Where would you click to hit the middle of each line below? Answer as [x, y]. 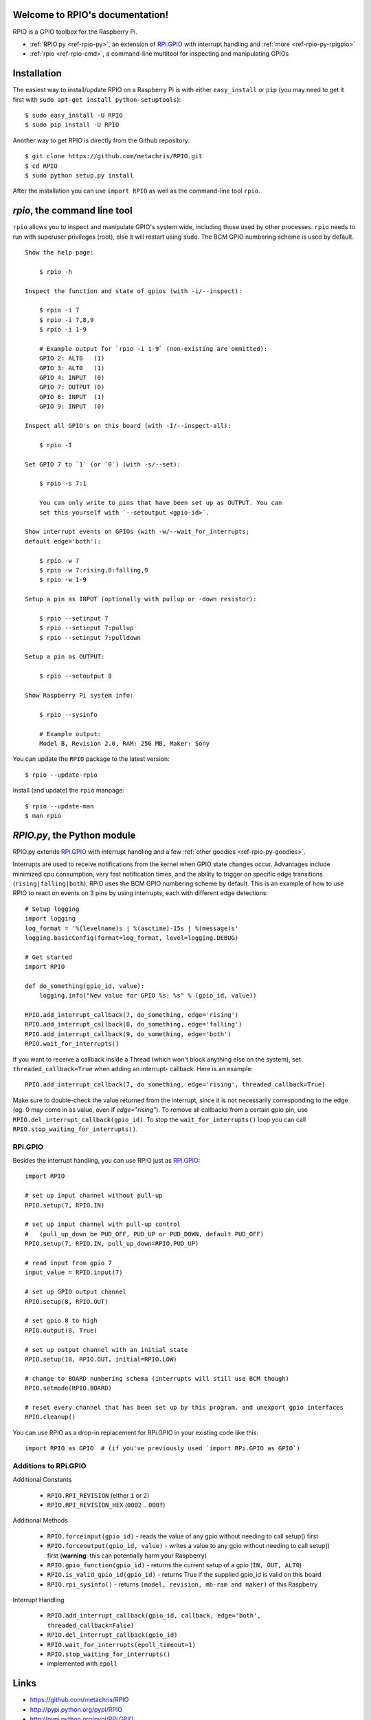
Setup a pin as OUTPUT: [65, 657]
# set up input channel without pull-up [94, 1196]
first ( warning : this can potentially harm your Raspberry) [127, 1556]
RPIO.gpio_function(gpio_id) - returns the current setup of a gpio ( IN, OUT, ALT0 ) [175, 1565]
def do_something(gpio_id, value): [85, 986]
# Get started [48, 957]
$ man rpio [43, 816]
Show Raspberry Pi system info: [79, 695]
